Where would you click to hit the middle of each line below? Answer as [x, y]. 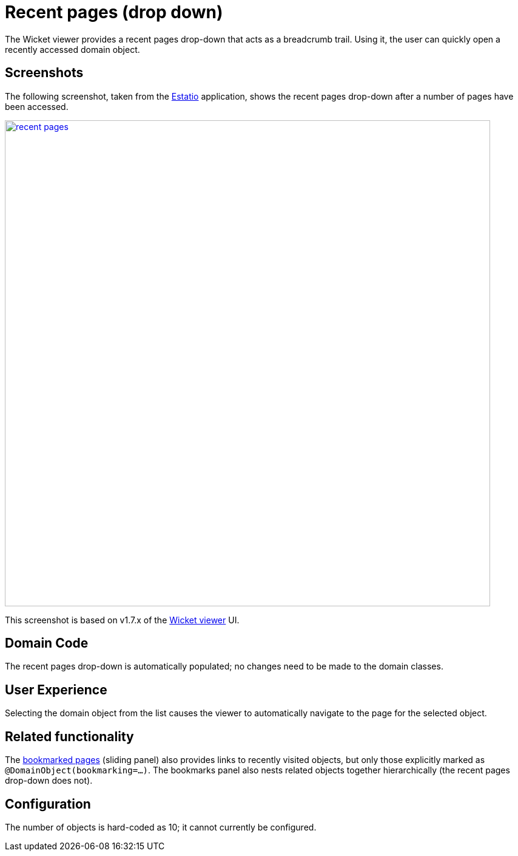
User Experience [56, 690]
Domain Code [47, 643]
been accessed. [37, 106]
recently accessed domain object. [72, 49]
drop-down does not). [49, 781]
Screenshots [44, 73]
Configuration [48, 804]
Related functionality [69, 736]
